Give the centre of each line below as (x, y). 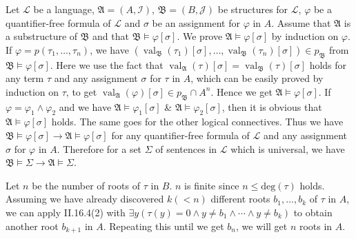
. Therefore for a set (99, 148)
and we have (85, 106)
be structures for (253, 9)
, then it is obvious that (272, 106)
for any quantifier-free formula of (180, 135)
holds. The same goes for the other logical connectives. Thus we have (197, 122)
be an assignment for (196, 22)
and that (111, 36)
